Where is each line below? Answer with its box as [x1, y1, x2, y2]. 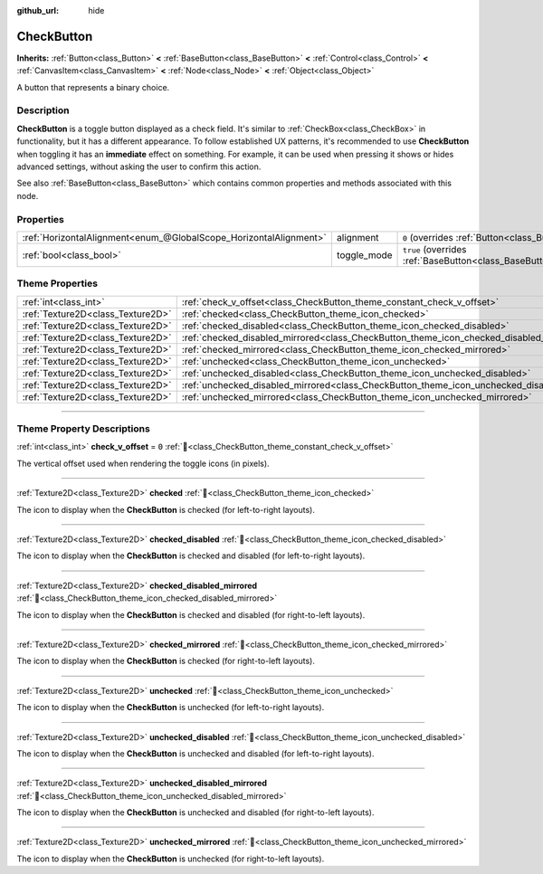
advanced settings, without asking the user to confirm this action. [16, 161, 262, 172]
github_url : [16, 5, 59, 15]
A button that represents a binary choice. [16, 81, 170, 92]
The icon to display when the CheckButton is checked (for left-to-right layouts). [16, 504, 316, 515]
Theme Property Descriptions [16, 423, 151, 435]
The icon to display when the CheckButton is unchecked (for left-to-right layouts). [16, 702, 325, 713]
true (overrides [403, 242, 467, 255]
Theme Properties [16, 277, 99, 290]
